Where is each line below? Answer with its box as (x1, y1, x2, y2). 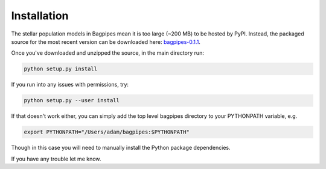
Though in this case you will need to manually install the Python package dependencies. (11, 144, 231, 152)
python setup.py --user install (24, 97, 120, 104)
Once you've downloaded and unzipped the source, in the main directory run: (11, 49, 205, 57)
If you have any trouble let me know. (11, 155, 101, 162)
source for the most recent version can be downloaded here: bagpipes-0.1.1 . (11, 38, 200, 45)
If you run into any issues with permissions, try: (11, 81, 129, 88)
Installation (11, 9, 69, 22)
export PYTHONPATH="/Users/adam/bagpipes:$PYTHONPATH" (24, 129, 190, 135)
